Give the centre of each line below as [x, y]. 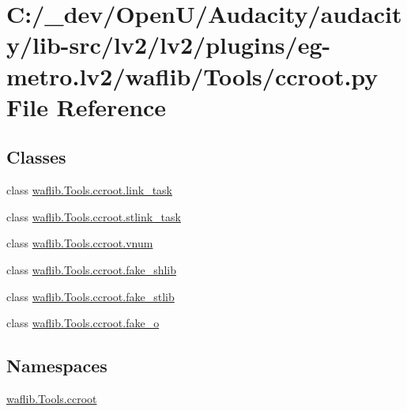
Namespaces [57, 366]
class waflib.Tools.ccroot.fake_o [83, 323]
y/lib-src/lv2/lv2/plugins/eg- [169, 45]
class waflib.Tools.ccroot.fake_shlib [92, 269]
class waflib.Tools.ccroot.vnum [80, 243]
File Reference [87, 106]
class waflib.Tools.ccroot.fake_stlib [90, 296]
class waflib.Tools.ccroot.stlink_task [94, 216]
